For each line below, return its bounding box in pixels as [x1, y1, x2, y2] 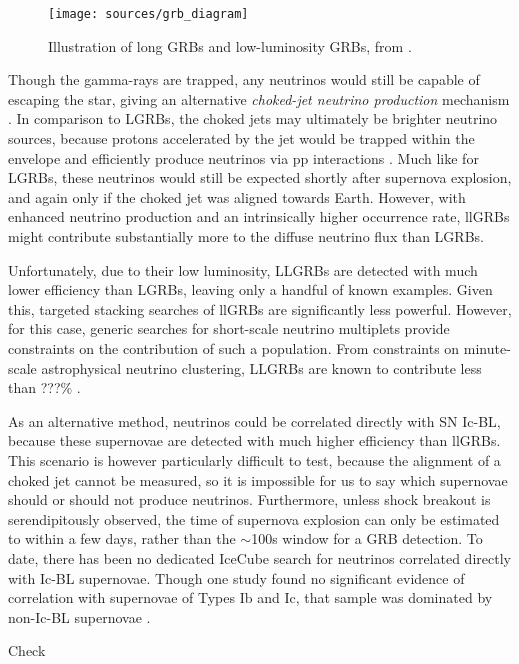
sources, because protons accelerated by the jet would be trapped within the [8, 128, 475, 149]
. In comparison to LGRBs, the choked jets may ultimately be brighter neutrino [8, 108, 498, 129]
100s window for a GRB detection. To [251, 528, 483, 549]
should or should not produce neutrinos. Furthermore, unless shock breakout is [8, 489, 491, 510]
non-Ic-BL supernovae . [8, 606, 151, 627]
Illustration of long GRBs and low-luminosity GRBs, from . [48, 35, 412, 56]
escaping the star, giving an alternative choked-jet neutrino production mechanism [8, 88, 510, 109]
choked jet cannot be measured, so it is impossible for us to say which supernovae [8, 469, 508, 490]
